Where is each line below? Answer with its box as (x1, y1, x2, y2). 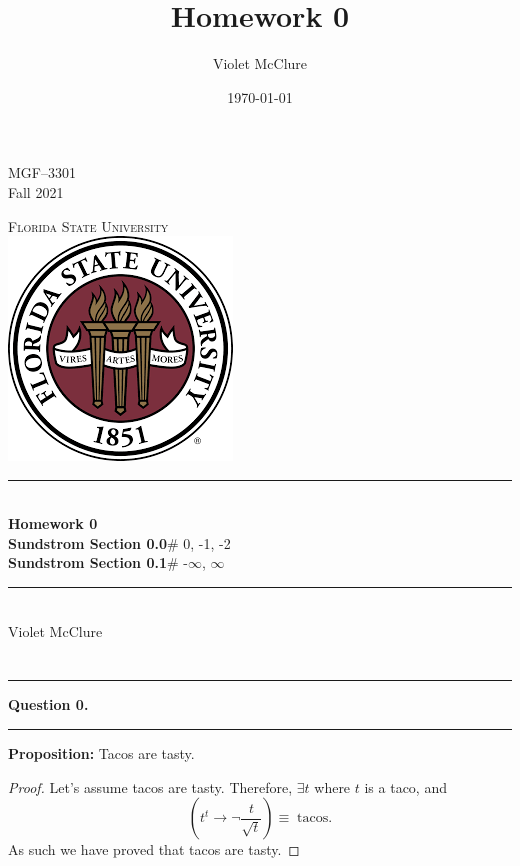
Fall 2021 (8, 181, 64, 202)
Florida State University (8, 215, 169, 236)
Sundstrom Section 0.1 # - (8, 552, 188, 573)
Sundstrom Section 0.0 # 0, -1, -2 (8, 532, 231, 553)
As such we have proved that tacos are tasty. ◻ (8, 839, 300, 860)
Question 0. (8, 694, 89, 715)
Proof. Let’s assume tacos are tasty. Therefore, (8, 776, 293, 797)
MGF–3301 (8, 162, 76, 183)
